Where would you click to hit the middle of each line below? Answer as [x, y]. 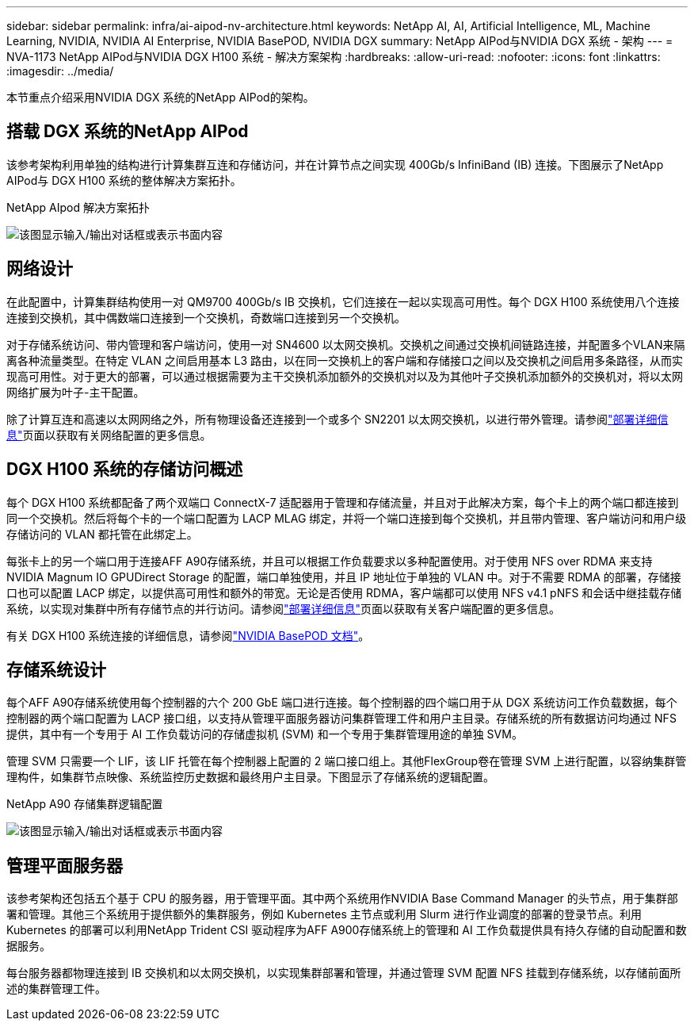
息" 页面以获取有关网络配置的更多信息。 [109, 435]
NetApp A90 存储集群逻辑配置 [85, 804]
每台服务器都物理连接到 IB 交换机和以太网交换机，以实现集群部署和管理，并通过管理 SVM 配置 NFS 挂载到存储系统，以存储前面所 [344, 973]
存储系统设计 [56, 669]
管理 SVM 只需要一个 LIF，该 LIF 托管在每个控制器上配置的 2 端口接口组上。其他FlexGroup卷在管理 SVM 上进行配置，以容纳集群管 [347, 761]
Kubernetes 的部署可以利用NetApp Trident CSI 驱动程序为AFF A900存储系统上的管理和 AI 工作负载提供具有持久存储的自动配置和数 [347, 930]
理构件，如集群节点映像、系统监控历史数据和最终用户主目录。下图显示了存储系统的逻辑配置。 [250, 777]
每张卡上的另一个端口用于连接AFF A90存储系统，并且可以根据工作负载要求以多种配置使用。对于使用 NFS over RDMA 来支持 [330, 561]
